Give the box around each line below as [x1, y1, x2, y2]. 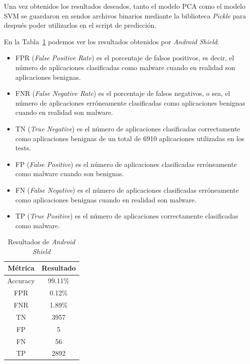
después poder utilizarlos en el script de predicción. [4, 20, 157, 30]
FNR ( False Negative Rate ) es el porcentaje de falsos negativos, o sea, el [15, 88, 230, 98]
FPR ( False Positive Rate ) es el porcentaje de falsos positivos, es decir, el [15, 53, 234, 63]
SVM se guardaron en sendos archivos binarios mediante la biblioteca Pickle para [4, 10, 246, 20]
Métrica [7, 263, 35, 273]
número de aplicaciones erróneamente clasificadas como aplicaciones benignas [15, 97, 245, 108]
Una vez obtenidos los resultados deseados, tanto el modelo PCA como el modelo [4, 1, 246, 11]
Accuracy [7, 275, 35, 286]
